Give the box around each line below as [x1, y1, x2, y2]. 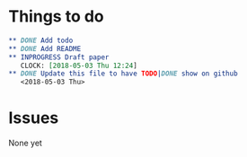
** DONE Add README [8, 44, 82, 53]
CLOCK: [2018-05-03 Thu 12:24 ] [20, 61, 138, 70]
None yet [8, 137, 42, 149]
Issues [8, 108, 59, 128]
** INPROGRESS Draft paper [8, 52, 110, 62]
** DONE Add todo [8, 36, 74, 45]
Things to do [8, 6, 104, 27]
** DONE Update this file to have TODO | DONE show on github [8, 69, 239, 78]
